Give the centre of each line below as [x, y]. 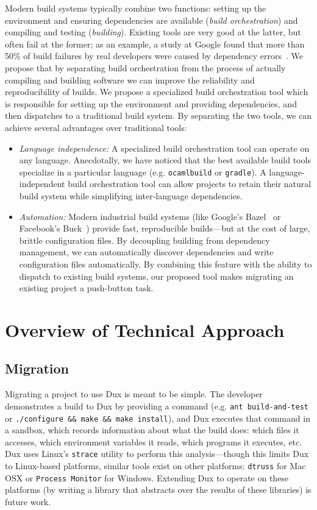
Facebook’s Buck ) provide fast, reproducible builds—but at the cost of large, [165, 228]
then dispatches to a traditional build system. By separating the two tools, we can [158, 115]
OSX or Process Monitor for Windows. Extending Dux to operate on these [147, 477]
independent [42, 184]
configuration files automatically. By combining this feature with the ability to [166, 264]
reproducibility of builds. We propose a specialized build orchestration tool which [157, 92]
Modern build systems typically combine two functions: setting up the [136, 8]
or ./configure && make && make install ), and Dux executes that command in [158, 418]
